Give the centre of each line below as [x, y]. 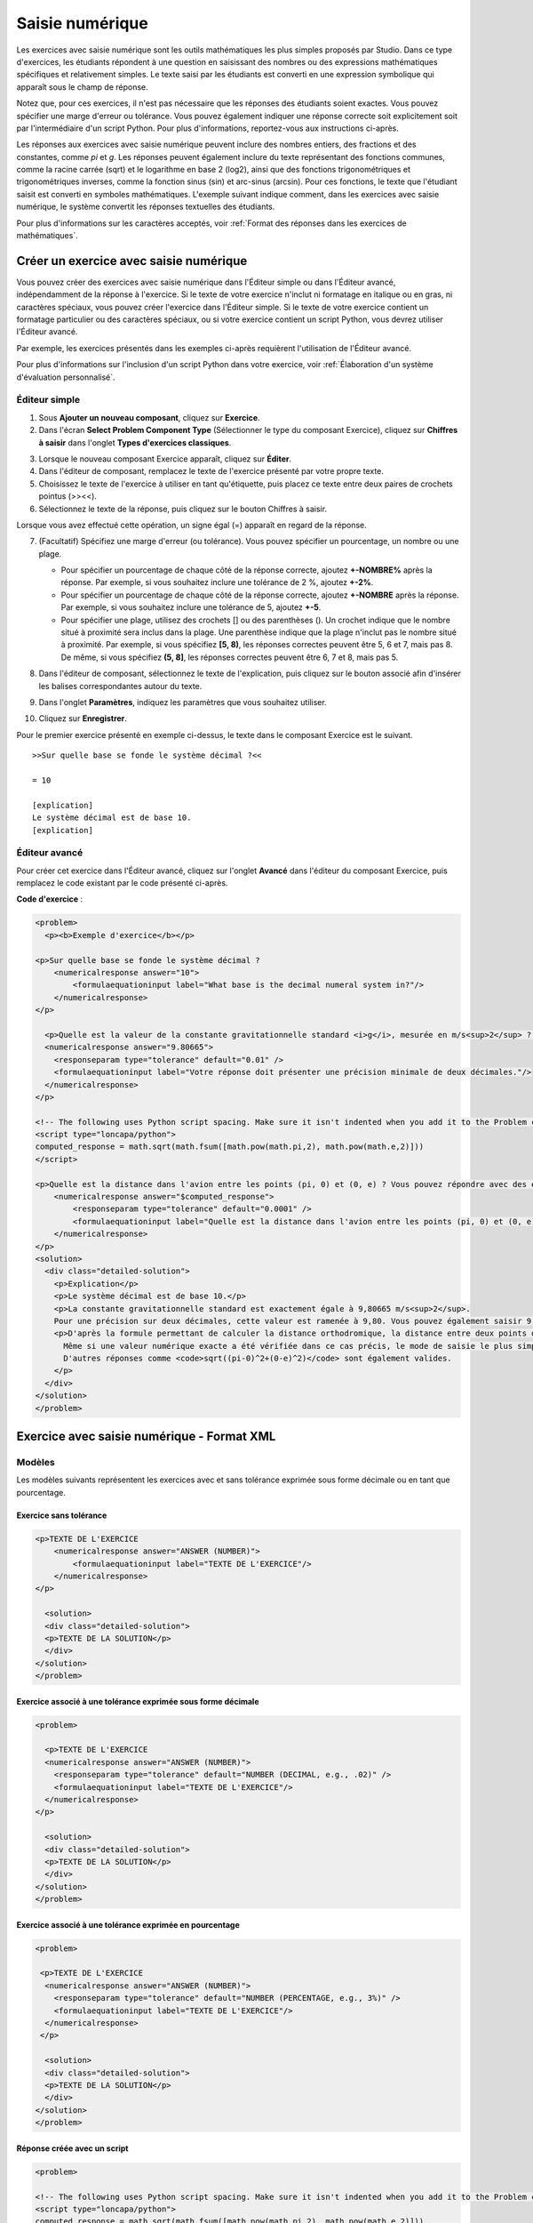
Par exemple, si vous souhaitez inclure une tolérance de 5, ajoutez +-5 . [191, 607]
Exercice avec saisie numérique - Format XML [146, 1437]
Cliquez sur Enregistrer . [83, 718]
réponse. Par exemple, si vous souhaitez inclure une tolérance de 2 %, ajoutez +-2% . [217, 582]
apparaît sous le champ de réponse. [82, 87]
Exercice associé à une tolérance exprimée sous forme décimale [138, 1701]
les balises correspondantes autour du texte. [120, 686]
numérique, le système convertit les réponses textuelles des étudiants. [146, 207]
